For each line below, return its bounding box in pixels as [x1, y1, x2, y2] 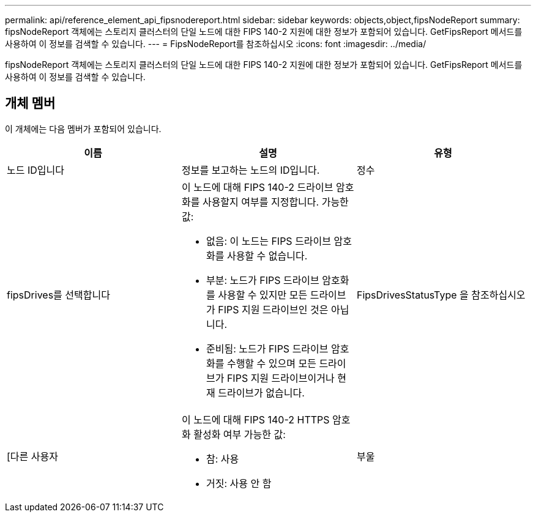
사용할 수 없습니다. [226, 249, 308, 262]
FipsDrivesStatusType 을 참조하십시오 [356, 288, 526, 301]
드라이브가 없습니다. [218, 386, 305, 399]
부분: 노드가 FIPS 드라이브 [206, 273, 319, 286]
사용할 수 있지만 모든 [218, 288, 308, 301]
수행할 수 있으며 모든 [226, 357, 316, 370]
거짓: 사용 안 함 [206, 477, 272, 489]
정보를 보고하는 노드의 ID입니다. [181, 163, 320, 176]
